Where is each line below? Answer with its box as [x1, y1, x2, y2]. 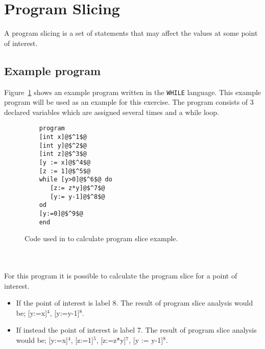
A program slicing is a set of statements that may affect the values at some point [4, 28, 258, 38]
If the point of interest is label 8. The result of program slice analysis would [16, 297, 253, 308]
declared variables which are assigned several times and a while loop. [4, 106, 219, 117]
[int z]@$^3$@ [39, 150, 87, 158]
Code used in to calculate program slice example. [25, 233, 178, 244]
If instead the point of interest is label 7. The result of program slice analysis [16, 324, 257, 335]
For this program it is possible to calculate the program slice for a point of [4, 270, 237, 281]
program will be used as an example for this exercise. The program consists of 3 [4, 97, 254, 107]
